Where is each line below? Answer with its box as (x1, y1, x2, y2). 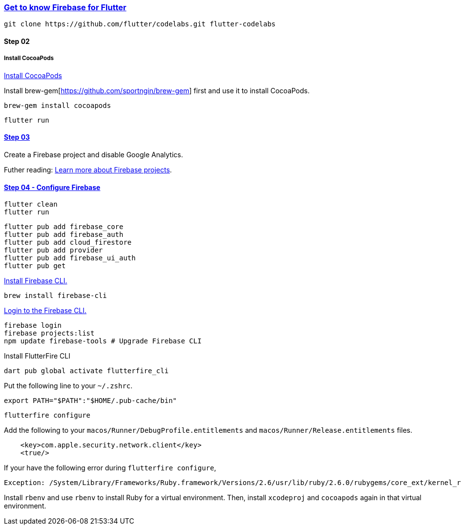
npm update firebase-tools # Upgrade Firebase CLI (4, 337, 202, 345)
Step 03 (4, 133, 30, 142)
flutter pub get (4, 262, 66, 270)
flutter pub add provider (4, 246, 103, 254)
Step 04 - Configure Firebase (4, 183, 101, 191)
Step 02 (4, 37, 30, 45)
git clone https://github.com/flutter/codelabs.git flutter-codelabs (4, 20, 276, 28)
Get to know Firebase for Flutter (4, 2, 126, 12)
